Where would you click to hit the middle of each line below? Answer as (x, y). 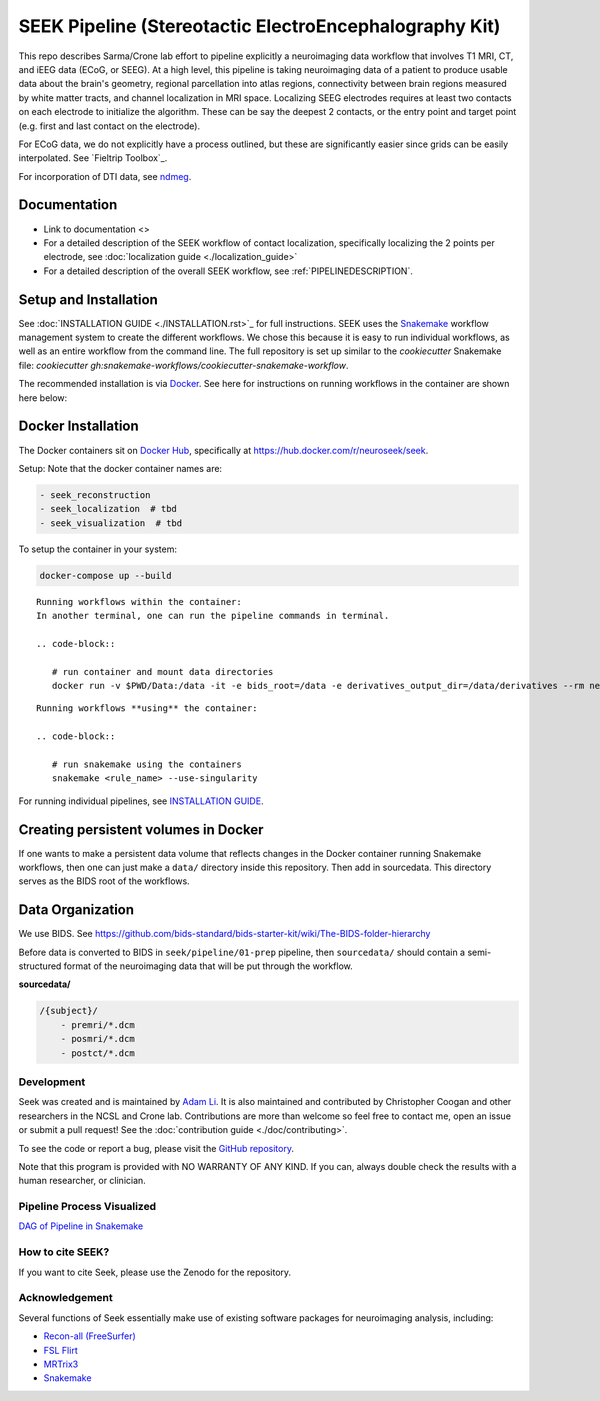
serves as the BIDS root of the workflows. (104, 881)
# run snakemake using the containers (146, 764)
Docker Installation (78, 426)
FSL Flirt (61, 1350)
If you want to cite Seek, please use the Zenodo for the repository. (155, 1272)
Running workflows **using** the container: (147, 708)
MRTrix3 (61, 1364)
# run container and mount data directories (162, 671)
